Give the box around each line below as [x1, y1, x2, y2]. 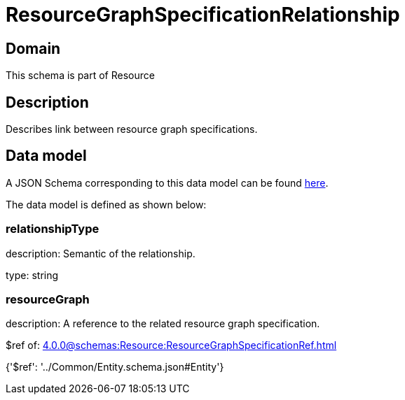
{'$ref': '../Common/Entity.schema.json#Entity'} [6, 361, 224, 373]
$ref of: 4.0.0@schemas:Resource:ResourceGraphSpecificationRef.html [6, 339, 337, 352]
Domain [6, 39, 61, 57]
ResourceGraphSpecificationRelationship [6, 3, 400, 27]
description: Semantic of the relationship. [6, 247, 195, 259]
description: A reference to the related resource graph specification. [6, 317, 320, 330]
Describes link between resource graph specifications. [6, 123, 258, 136]
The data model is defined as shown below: [6, 198, 207, 210]
